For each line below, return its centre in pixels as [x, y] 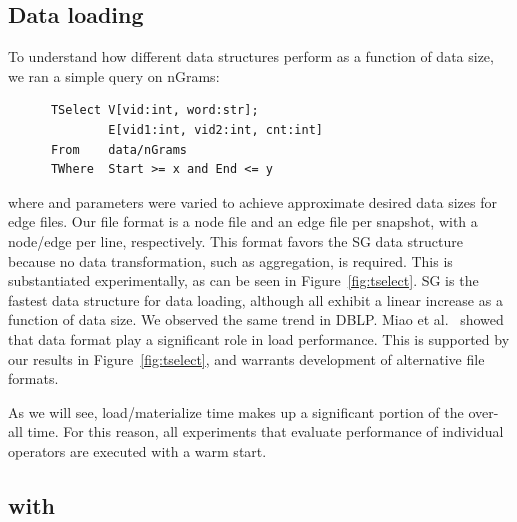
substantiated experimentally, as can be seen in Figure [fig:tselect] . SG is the [243, 280]
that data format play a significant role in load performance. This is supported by [259, 338]
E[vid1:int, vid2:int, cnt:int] [215, 129]
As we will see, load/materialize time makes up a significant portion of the [236, 411]
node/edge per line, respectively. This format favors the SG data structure [235, 240]
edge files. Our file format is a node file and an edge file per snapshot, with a [243, 221]
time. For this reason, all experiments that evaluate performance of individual [265, 431]
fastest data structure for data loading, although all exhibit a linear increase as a [255, 299]
